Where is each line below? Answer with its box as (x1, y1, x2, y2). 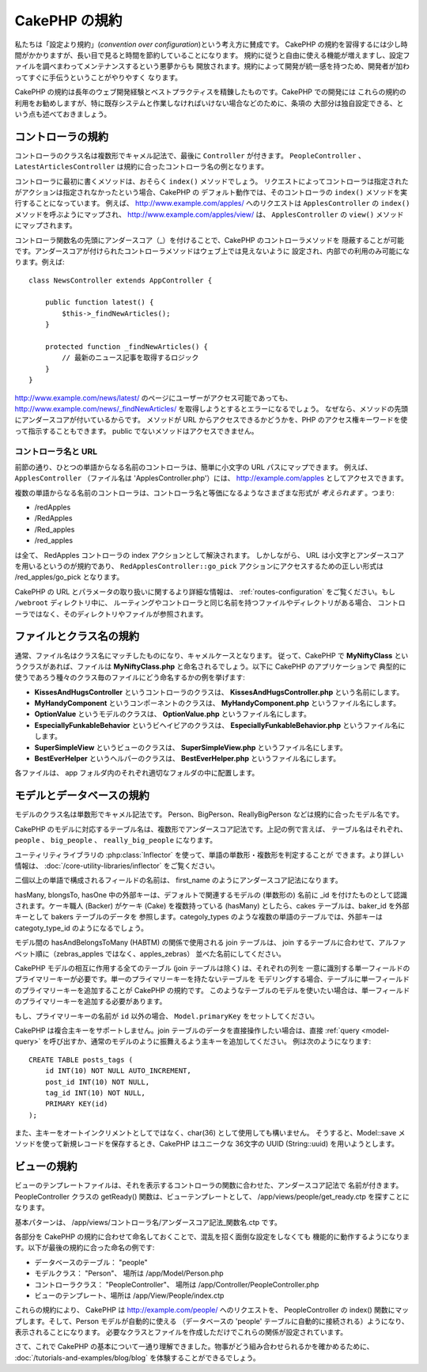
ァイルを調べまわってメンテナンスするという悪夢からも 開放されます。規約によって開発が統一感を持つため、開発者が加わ (14, 62, 410, 71)
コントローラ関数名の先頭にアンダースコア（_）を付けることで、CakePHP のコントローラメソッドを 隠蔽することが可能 (14, 235, 405, 244)
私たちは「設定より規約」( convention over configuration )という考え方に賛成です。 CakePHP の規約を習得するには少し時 (14, 40, 408, 49)
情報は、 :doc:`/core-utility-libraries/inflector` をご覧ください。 (14, 861, 220, 870)
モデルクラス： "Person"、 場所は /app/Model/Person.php (34, 1268, 225, 1278)
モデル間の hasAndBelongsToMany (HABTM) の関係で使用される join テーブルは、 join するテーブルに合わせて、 (14, 938, 379, 947)
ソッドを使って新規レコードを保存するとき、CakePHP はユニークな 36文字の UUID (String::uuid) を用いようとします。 (14, 1139, 399, 1149)
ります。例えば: (14, 257, 65, 267)
